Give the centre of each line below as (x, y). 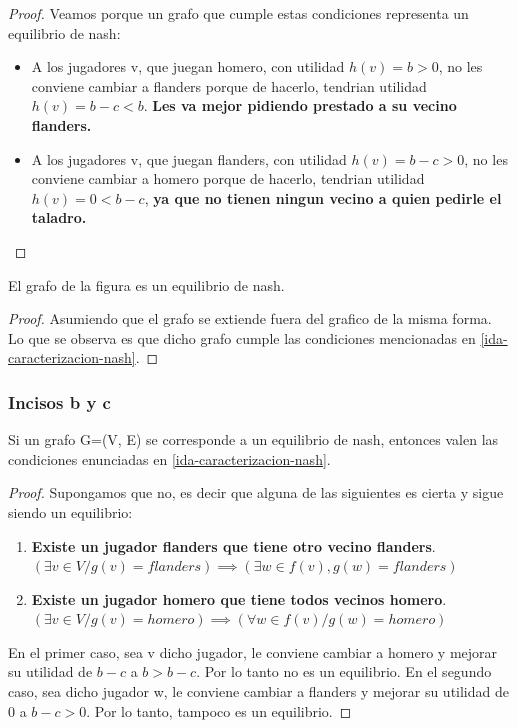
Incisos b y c (59, 401)
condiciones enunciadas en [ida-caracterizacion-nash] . (169, 458)
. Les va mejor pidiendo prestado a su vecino (300, 105)
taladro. (59, 217)
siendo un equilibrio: (70, 511)
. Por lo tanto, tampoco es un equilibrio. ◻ (219, 710)
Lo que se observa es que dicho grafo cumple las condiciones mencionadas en (242, 337)
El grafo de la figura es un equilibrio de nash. (146, 284)
